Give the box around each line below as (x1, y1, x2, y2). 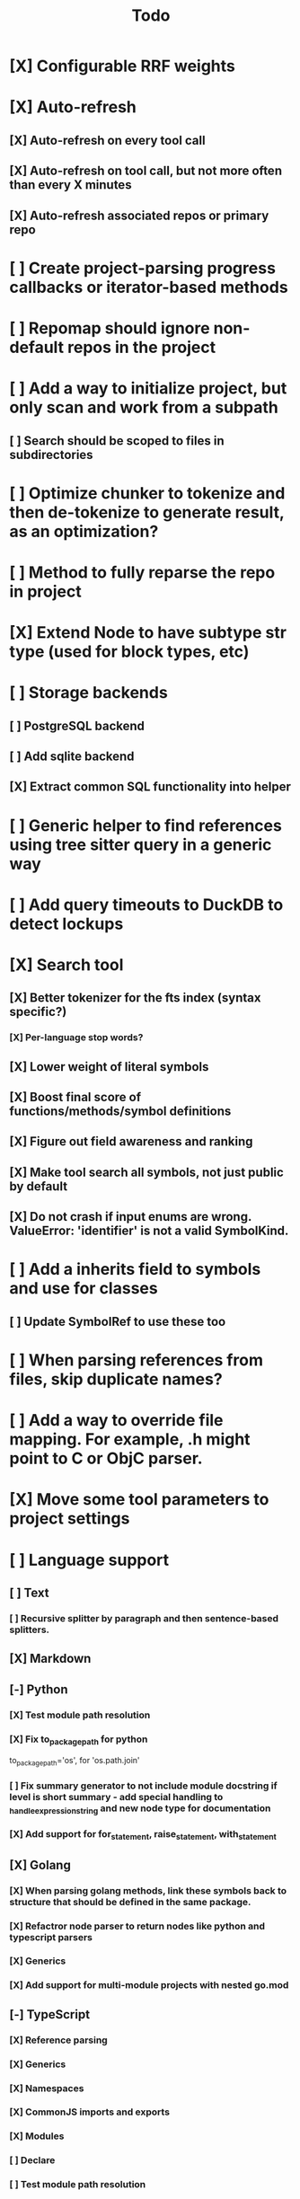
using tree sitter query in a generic (9, 835, 272, 854)
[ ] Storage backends (9, 683, 168, 703)
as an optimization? (9, 521, 159, 542)
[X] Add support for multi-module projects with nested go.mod (9, 1979, 289, 1991)
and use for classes (9, 1278, 159, 1299)
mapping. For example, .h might (9, 1429, 251, 1450)
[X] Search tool (9, 954, 124, 975)
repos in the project (66, 337, 216, 358)
